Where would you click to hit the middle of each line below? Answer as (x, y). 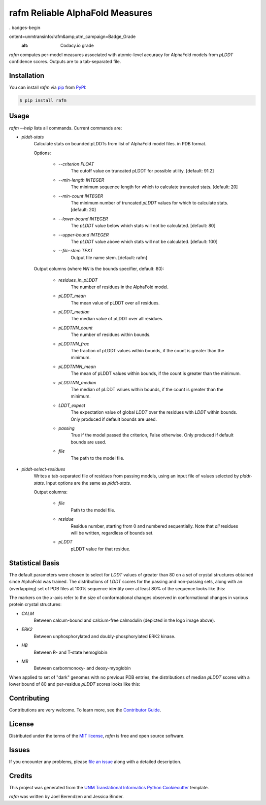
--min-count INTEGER (81, 196)
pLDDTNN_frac (74, 344)
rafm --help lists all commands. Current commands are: (66, 128)
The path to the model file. (98, 458)
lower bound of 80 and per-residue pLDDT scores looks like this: (75, 684)
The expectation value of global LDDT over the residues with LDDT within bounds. (154, 412)
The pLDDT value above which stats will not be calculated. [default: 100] (144, 241)
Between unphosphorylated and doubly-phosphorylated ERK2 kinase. (105, 636)
